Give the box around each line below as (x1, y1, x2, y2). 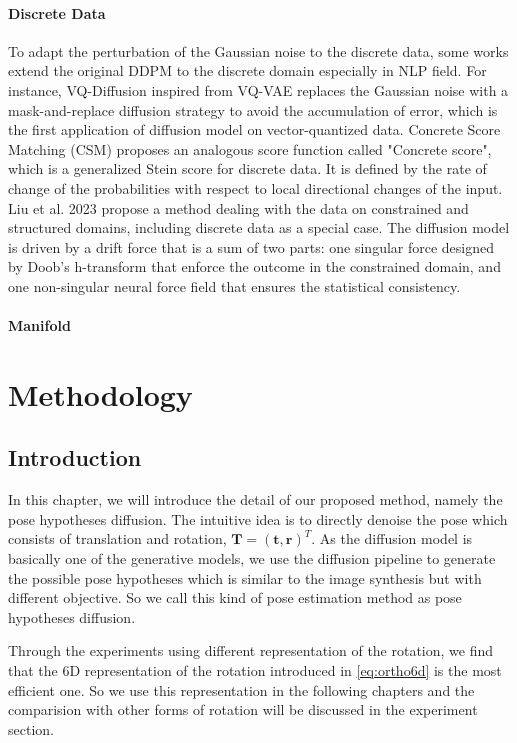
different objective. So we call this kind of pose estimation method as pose (8, 587, 462, 608)
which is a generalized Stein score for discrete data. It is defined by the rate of (8, 158, 487, 179)
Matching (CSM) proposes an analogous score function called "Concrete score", (8, 138, 492, 159)
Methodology (8, 373, 193, 414)
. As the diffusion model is (311, 528, 473, 549)
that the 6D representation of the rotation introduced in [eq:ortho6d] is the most (8, 660, 502, 681)
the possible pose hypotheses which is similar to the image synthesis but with (8, 567, 482, 588)
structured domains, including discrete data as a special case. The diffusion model (8, 217, 510, 238)
